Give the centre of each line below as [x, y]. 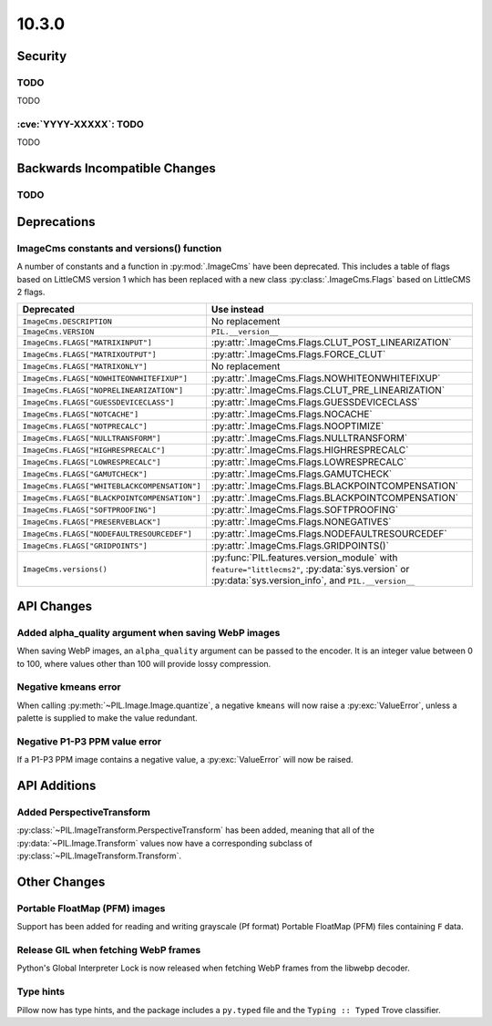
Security [42, 56]
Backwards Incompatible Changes [116, 169]
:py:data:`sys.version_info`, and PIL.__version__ [313, 580]
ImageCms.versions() [65, 569]
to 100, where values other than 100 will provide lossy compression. [144, 663]
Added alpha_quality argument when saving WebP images [149, 632]
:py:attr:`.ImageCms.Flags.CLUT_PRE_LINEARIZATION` [328, 390]
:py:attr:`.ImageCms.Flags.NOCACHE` [292, 415]
